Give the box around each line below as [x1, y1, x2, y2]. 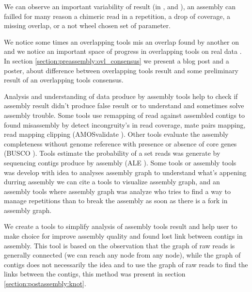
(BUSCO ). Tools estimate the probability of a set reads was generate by [4, 148, 220, 158]
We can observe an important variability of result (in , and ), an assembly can [4, 1, 236, 11]
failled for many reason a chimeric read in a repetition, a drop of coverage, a [4, 11, 231, 21]
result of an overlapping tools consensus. [4, 75, 124, 85]
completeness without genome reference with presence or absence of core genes [4, 138, 237, 148]
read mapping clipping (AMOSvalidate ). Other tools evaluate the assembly [4, 129, 229, 139]
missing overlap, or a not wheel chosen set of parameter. [4, 20, 171, 31]
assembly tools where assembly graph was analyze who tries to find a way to [4, 186, 231, 196]
